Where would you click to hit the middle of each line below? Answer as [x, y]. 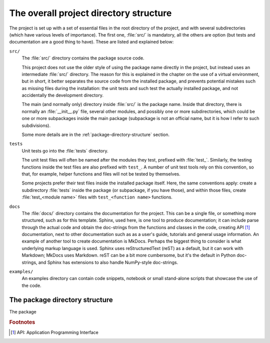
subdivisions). [36, 125]
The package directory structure [61, 300]
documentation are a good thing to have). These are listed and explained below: [91, 42]
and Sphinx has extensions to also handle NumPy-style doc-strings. [108, 262]
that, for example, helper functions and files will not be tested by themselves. [101, 174]
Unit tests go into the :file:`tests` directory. [65, 150]
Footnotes [22, 322]
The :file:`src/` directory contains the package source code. [83, 58]
